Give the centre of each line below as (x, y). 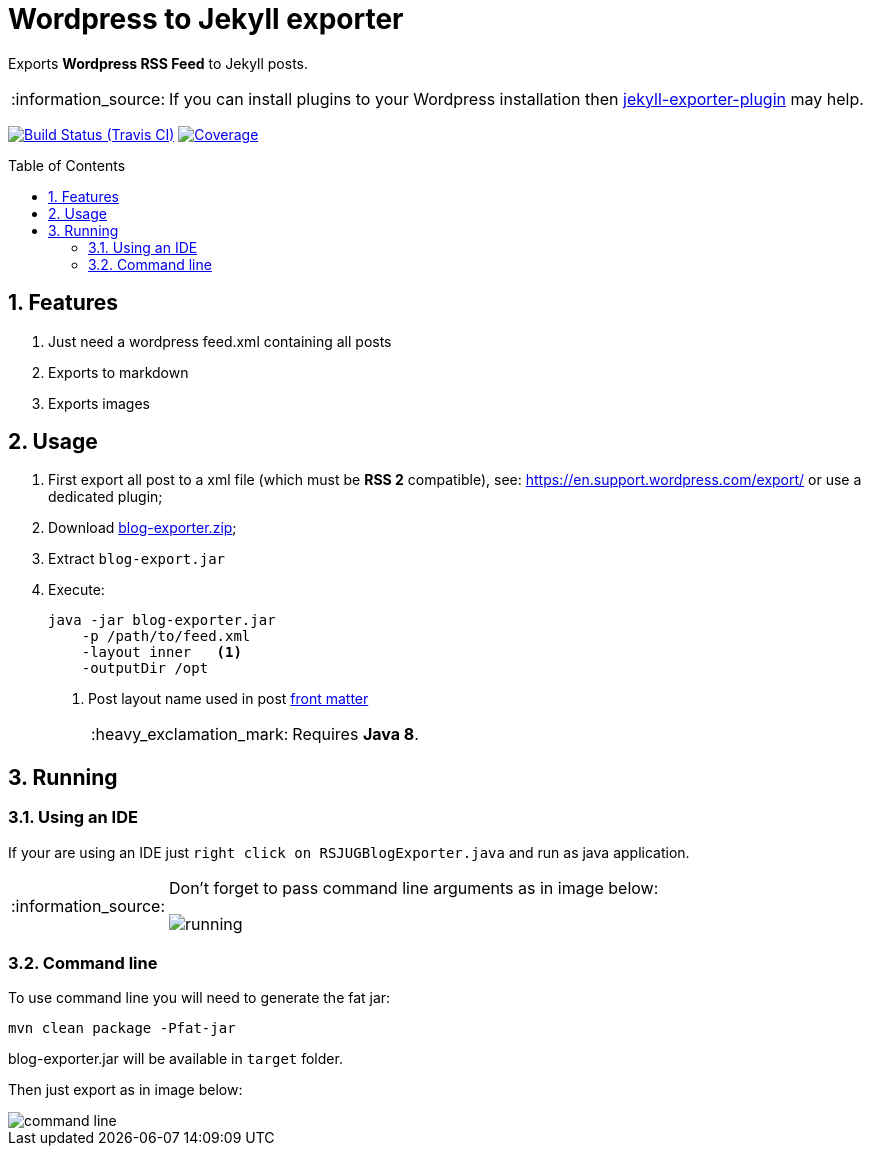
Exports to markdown (118, 372)
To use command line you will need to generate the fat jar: (199, 998)
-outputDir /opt (145, 668)
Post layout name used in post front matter (228, 699)
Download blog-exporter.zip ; (142, 528)
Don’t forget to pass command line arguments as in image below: (414, 887)
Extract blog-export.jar (136, 559)
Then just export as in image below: (125, 1090)
